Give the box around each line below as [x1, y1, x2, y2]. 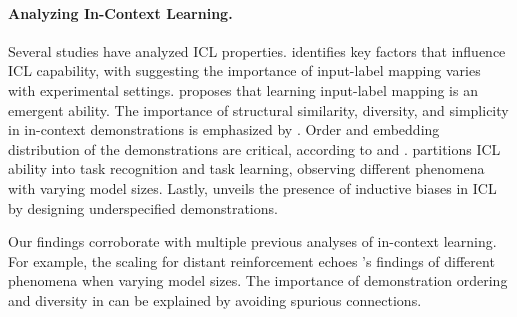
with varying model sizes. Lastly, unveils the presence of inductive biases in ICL [8, 177, 497, 198]
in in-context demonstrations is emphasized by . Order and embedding [8, 119, 440, 140]
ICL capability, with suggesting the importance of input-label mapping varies [8, 60, 481, 81]
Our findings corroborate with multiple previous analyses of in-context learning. [8, 231, 497, 252]
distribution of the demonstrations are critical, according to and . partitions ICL [8, 138, 501, 159]
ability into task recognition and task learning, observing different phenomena [8, 158, 485, 179]
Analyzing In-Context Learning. [8, 2, 233, 23]
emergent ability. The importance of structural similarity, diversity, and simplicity [8, 99, 509, 120]
